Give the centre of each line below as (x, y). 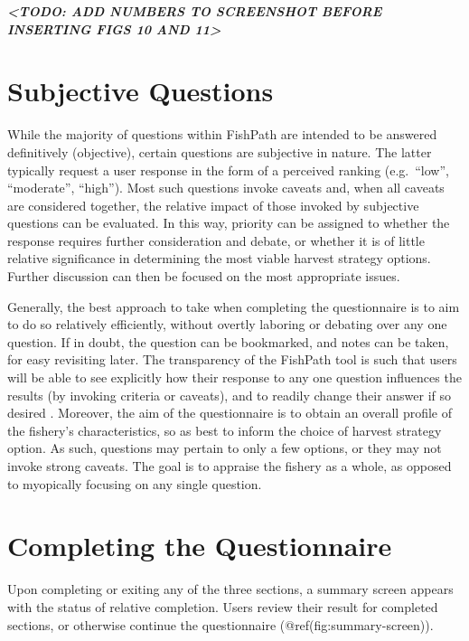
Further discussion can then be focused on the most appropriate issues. (204, 276)
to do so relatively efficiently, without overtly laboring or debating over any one (227, 324)
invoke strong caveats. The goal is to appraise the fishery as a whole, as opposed (230, 466)
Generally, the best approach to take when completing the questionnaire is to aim (234, 306)
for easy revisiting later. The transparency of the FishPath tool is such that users (232, 359)
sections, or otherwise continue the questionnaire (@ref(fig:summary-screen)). (220, 624)
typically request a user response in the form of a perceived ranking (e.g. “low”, (228, 170)
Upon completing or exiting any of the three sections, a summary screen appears (230, 589)
